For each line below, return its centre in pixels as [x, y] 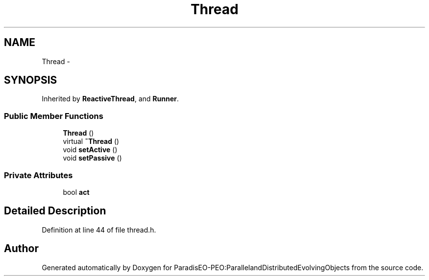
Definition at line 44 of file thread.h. [99, 230]
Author [21, 249]
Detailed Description [55, 211]
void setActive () [90, 150]
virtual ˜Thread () [91, 141]
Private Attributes [38, 175]
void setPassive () [92, 158]
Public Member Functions [54, 116]
